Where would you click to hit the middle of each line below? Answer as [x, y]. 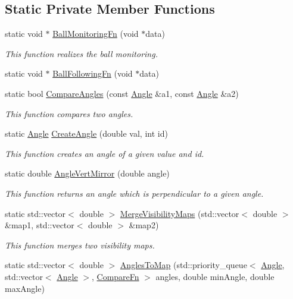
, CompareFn [115, 276]
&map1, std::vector [40, 225]
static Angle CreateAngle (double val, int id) [86, 133]
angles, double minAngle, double [215, 276]
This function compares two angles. [69, 113]
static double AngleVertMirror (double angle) [87, 173]
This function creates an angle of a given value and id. [105, 153]
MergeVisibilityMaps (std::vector [180, 213]
